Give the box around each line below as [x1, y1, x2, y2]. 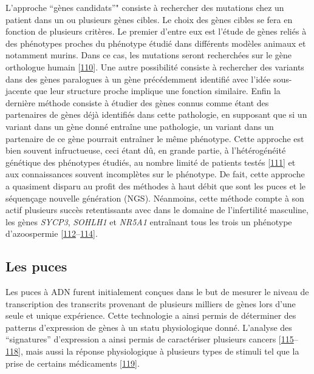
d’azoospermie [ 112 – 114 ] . [5, 227, 98, 240]
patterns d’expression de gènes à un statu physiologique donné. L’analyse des [5, 321, 292, 333]
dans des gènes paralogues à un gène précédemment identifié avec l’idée [5, 72, 271, 85]
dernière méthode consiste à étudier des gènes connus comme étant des [5, 96, 269, 109]
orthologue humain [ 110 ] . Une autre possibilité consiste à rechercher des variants [5, 60, 304, 73]
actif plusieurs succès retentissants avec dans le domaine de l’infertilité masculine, [5, 203, 309, 216]
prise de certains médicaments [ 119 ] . [5, 356, 140, 369]
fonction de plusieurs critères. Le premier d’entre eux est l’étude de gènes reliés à [5, 25, 307, 38]
